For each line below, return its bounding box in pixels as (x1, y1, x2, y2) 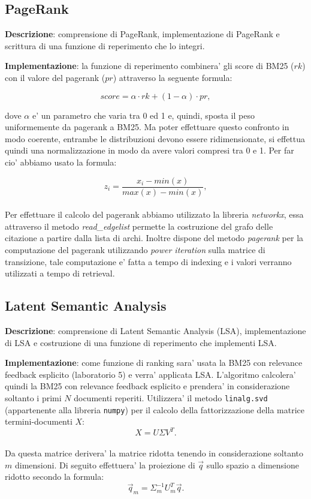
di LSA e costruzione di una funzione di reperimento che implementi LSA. (5, 336, 277, 348)
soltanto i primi (5, 391, 62, 404)
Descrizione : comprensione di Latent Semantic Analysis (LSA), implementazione (5, 324, 306, 336)
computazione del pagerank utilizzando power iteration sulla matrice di (5, 243, 265, 255)
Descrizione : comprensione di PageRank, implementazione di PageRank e (5, 28, 280, 40)
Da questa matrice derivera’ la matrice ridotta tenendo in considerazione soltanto (5, 446, 304, 459)
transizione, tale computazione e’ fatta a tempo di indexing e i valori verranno (5, 255, 292, 267)
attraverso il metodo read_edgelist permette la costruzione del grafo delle (5, 220, 273, 232)
